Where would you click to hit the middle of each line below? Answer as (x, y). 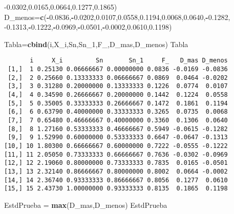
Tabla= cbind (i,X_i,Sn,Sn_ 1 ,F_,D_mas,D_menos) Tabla (96, 44)
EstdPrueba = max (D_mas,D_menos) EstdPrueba (86, 205)
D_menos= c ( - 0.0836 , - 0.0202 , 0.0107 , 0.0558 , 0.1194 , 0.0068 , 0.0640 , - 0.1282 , (117, 17)
